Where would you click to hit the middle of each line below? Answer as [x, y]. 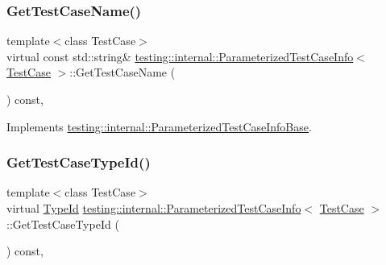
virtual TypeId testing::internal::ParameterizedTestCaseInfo [154, 208]
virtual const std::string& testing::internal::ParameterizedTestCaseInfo [180, 56]
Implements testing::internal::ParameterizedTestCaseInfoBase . [159, 126]
